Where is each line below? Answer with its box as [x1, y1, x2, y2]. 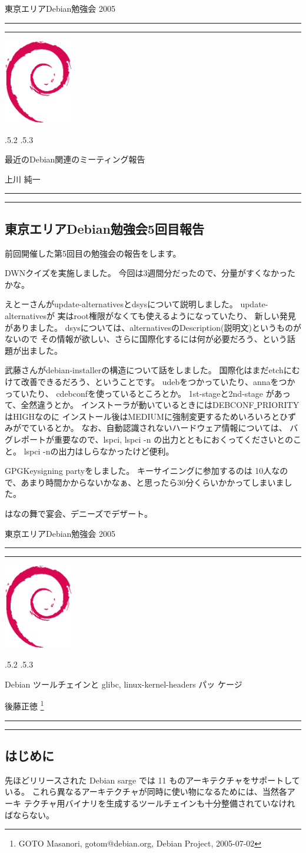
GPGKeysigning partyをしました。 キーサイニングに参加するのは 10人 [5, 464, 272, 477]
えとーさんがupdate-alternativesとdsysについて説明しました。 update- [5, 298, 268, 310]
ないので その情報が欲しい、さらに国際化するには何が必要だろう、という [5, 333, 287, 345]
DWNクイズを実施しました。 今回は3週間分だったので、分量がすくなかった [5, 267, 295, 279]
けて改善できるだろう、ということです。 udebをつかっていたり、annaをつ [5, 375, 287, 387]
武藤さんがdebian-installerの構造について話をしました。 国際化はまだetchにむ [5, 364, 300, 376]
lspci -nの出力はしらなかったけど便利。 [24, 444, 174, 457]
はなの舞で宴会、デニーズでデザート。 [5, 507, 153, 519]
